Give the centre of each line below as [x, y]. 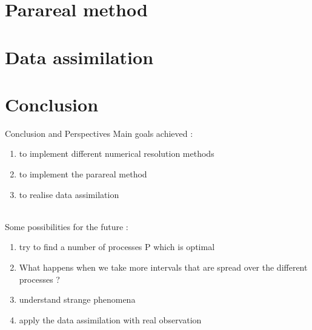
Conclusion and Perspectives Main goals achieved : [99, 133]
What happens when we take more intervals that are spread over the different [163, 267]
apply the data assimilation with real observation [110, 319]
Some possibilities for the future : [67, 226]
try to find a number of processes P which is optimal [117, 247]
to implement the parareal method [83, 174]
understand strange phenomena [77, 299]
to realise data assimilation [69, 194]
